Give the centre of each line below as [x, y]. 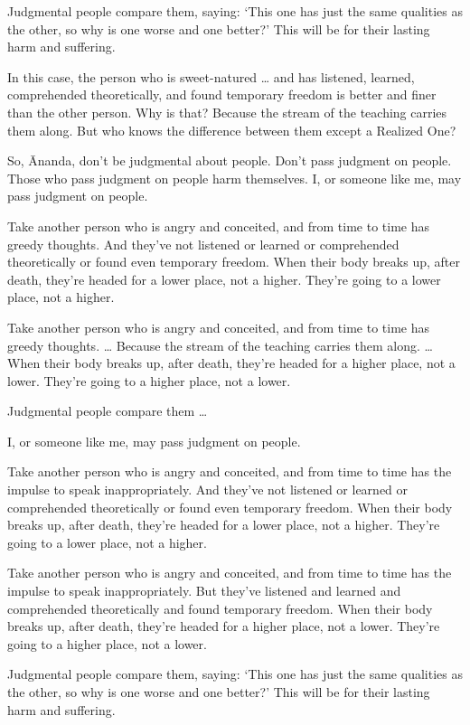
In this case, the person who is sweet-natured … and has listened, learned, [211, 76]
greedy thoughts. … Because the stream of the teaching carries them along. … [220, 345]
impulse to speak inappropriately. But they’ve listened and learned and [204, 591]
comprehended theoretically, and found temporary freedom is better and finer [222, 94]
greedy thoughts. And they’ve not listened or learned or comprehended [203, 244]
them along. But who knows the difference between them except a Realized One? [232, 130]
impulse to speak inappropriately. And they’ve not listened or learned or [208, 490]
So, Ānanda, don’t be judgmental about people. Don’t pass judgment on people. [230, 160]
